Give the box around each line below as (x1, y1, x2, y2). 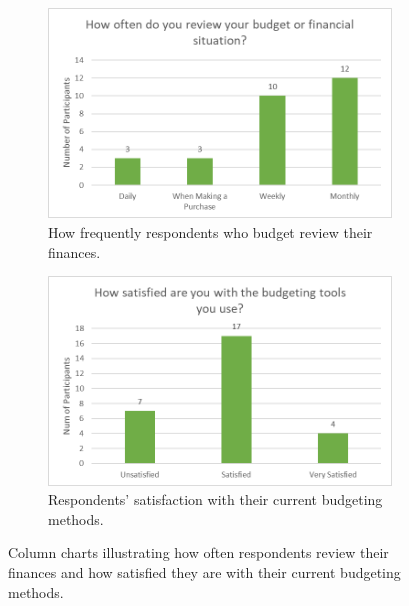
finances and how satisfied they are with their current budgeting (8, 562, 401, 583)
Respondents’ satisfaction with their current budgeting (48, 489, 383, 510)
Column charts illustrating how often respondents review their (8, 542, 389, 563)
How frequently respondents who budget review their (48, 222, 373, 243)
